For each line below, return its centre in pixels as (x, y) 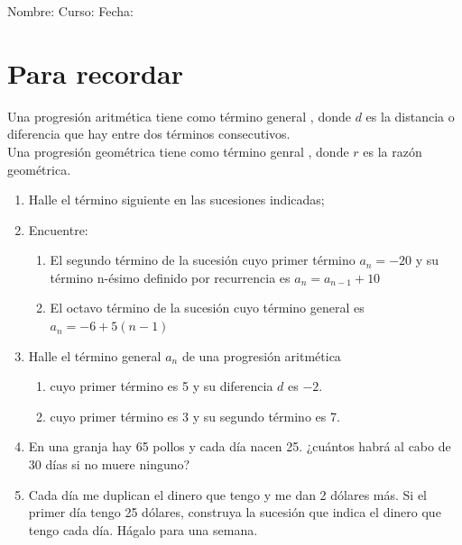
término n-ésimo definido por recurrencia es (170, 277)
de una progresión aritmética (261, 355)
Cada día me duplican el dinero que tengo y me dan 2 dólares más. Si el (228, 494)
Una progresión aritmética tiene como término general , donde (179, 116)
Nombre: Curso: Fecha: (70, 11)
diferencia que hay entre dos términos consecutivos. (149, 134)
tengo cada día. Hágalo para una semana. (143, 529)
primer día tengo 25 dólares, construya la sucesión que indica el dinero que (235, 512)
